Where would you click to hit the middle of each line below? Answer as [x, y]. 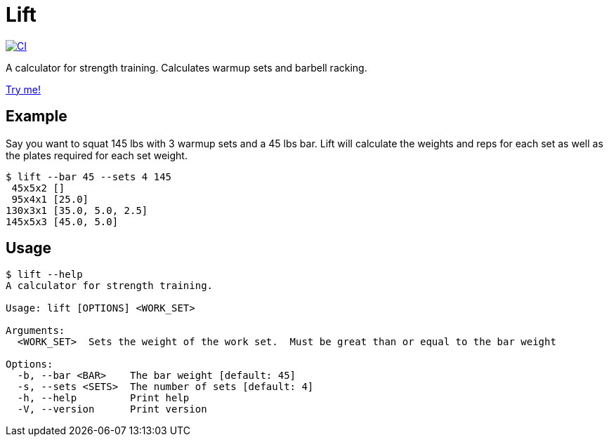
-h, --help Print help [103, 398]
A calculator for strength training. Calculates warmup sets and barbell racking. [186, 67]
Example [37, 116]
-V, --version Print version [112, 409]
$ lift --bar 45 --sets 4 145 [89, 176]
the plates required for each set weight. [97, 155]
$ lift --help [44, 275]
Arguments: [35, 331]
